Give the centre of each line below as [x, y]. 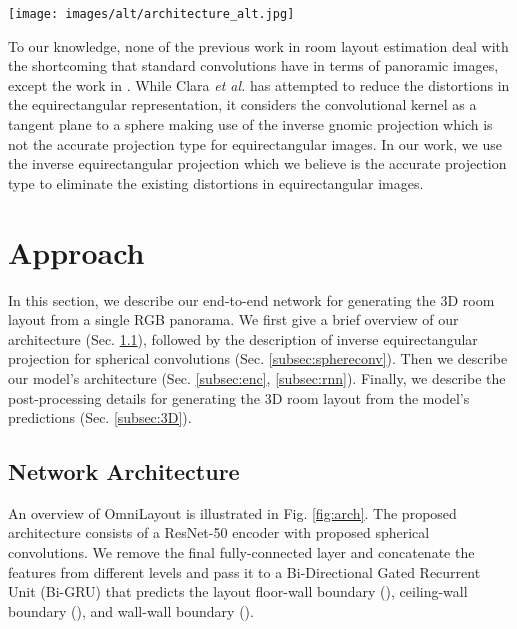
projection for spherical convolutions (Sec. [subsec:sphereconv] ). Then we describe [258, 358]
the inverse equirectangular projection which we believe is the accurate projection [257, 163]
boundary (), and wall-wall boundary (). [131, 610]
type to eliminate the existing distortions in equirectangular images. [216, 182]
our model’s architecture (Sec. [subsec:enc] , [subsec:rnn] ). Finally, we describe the [257, 377]
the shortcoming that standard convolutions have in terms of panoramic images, [253, 65]
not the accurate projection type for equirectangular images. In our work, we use [255, 143]
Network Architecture [124, 471]
